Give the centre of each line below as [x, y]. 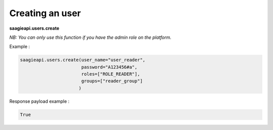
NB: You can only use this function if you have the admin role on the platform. [90, 37]
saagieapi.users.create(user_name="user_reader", [83, 60]
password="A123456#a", [109, 67]
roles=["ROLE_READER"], [110, 74]
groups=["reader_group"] [112, 81]
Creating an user [45, 13]
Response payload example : [39, 101]
